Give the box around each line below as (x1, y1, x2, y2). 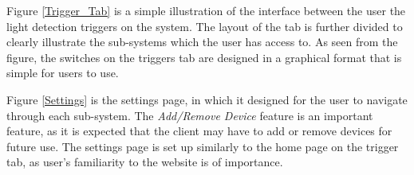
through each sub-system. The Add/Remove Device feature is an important (6, 107, 373, 123)
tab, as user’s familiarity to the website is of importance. (6, 154, 283, 170)
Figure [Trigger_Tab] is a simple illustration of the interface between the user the (6, 2, 406, 18)
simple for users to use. (6, 64, 119, 81)
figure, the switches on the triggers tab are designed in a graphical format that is (6, 49, 402, 65)
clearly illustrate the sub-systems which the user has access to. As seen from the (6, 33, 398, 50)
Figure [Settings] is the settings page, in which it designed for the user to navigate (6, 91, 408, 107)
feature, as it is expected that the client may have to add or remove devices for (6, 122, 392, 139)
